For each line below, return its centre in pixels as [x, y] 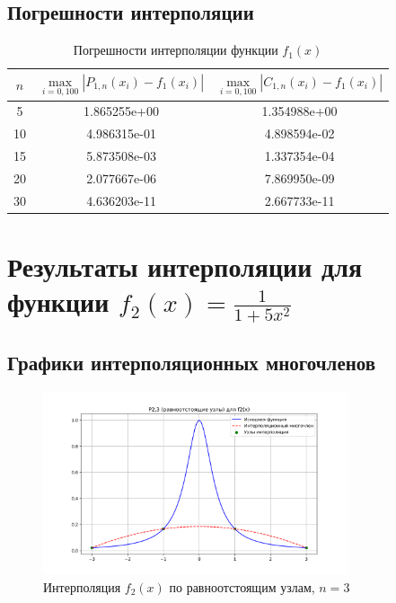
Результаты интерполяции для [185, 266]
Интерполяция [82, 586]
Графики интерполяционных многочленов [192, 362]
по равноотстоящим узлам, [242, 586]
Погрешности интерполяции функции [176, 50]
